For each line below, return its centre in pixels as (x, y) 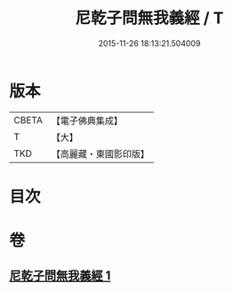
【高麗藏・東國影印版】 (100, 153)
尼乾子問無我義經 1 (60, 276)
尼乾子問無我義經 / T (149, 18)
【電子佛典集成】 (87, 121)
